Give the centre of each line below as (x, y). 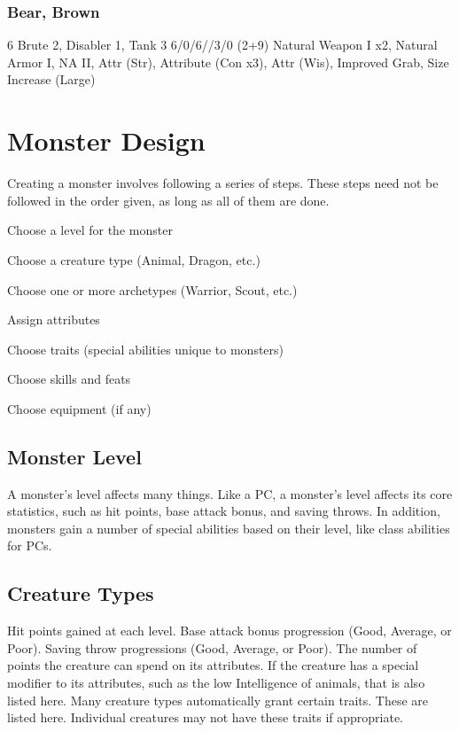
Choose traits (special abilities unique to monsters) (146, 349)
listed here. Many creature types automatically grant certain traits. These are (218, 700)
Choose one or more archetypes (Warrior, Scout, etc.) (152, 289)
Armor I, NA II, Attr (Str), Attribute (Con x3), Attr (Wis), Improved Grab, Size (228, 62)
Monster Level (74, 456)
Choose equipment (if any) (79, 408)
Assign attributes (54, 319)
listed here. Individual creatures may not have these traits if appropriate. (206, 717)
